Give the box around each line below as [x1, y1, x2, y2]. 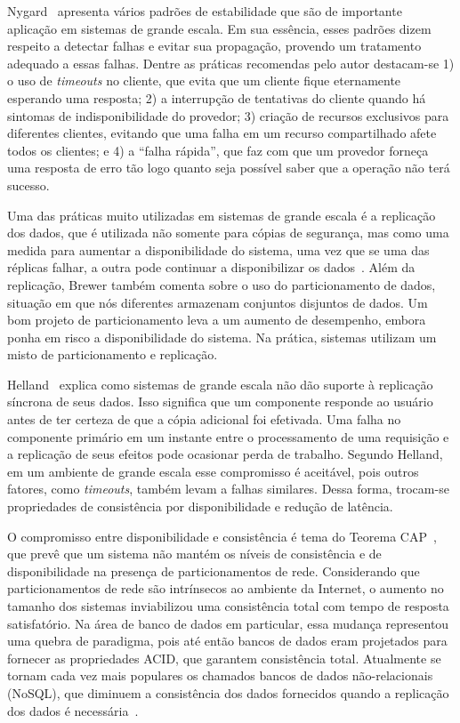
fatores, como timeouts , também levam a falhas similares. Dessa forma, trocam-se [7, 479, 449, 498]
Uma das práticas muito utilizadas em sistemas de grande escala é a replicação [7, 205, 436, 224]
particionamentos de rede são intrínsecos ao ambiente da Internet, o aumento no [7, 579, 444, 598]
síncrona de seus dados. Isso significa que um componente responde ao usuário [7, 392, 433, 411]
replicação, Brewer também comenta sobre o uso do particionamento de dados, [7, 275, 436, 293]
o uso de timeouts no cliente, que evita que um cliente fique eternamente [7, 71, 401, 90]
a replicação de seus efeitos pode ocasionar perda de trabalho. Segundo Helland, [7, 445, 443, 463]
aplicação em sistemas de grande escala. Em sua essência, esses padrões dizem [7, 19, 432, 37]
